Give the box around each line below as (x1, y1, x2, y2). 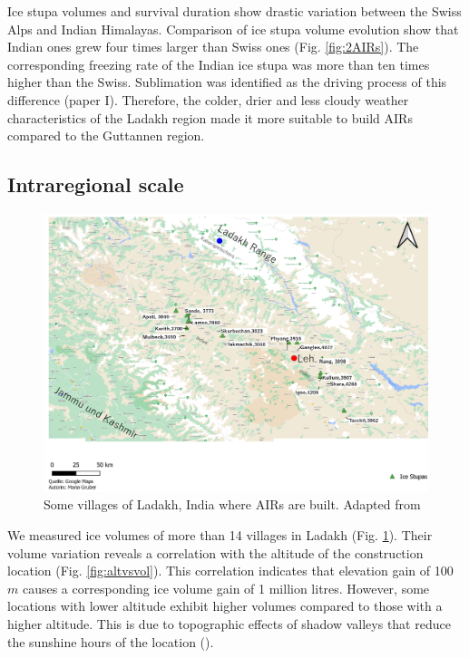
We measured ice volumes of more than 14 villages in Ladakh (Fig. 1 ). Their (7, 525, 433, 544)
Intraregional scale (7, 170, 184, 198)
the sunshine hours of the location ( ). (7, 632, 214, 651)
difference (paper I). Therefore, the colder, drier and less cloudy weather (7, 90, 409, 109)
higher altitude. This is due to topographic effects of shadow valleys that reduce (7, 614, 451, 633)
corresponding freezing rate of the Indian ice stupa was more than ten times (7, 54, 430, 73)
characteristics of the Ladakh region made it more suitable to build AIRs (7, 108, 413, 127)
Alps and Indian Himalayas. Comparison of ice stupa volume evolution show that (7, 19, 459, 38)
